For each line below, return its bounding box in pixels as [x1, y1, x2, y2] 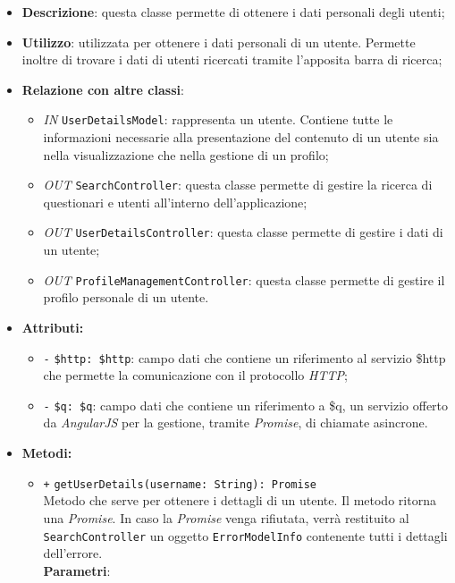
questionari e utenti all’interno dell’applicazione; [43, 192, 308, 211]
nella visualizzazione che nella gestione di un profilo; [43, 145, 329, 164]
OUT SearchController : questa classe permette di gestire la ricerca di [43, 175, 433, 194]
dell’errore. [43, 544, 103, 562]
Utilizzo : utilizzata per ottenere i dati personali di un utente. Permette [21, 32, 416, 51]
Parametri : [43, 561, 111, 579]
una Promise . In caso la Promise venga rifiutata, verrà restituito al [43, 508, 409, 527]
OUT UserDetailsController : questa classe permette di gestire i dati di [43, 223, 443, 241]
